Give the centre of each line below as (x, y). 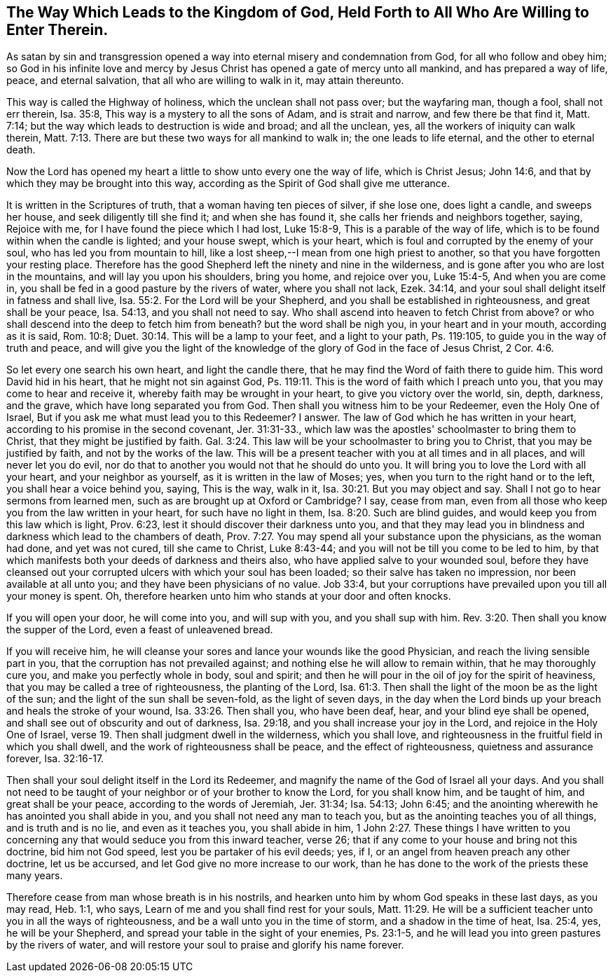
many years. (35, 876)
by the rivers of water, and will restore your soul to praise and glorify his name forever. (205, 945)
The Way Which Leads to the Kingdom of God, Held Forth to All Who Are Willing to (298, 12)
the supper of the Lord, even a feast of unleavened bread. (140, 630)
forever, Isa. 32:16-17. (55, 759)
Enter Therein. (57, 30)
